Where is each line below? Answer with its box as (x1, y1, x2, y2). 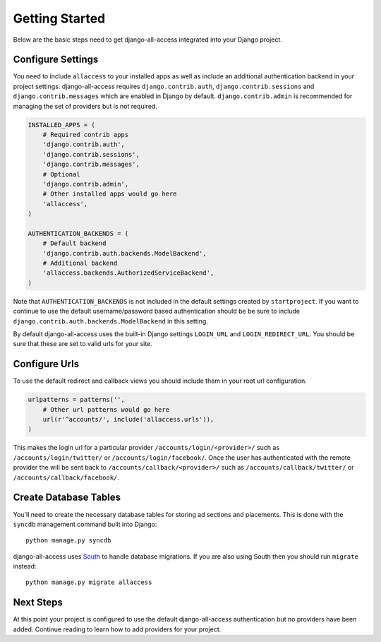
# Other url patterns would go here (42, 405, 169, 413)
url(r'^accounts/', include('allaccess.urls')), (42, 415, 214, 424)
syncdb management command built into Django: (13, 520, 157, 528)
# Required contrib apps (42, 131, 129, 138)
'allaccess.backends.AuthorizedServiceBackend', (42, 269, 214, 277)
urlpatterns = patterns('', (28, 396, 125, 404)
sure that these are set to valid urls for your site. (13, 340, 153, 348)
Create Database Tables (13, 492, 121, 504)
